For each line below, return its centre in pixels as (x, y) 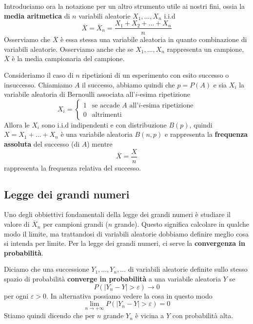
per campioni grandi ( (76, 224)
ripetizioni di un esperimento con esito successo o (156, 75)
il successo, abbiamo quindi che (128, 84)
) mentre (100, 144)
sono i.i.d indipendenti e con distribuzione (104, 124)
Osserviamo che (27, 39)
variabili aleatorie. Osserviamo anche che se (69, 49)
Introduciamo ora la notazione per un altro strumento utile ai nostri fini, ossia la (125, 6)
